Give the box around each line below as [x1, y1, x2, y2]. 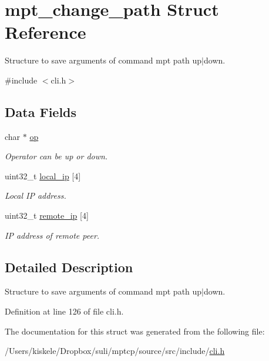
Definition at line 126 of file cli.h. [5, 305, 124, 317]
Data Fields [5, 102, 77, 121]
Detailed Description [5, 258, 133, 276]
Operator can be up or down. [5, 150, 108, 162]
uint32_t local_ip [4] [5, 169, 81, 182]
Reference [5, 20, 86, 44]
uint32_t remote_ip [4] [5, 209, 89, 222]
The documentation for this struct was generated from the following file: [5, 325, 265, 337]
